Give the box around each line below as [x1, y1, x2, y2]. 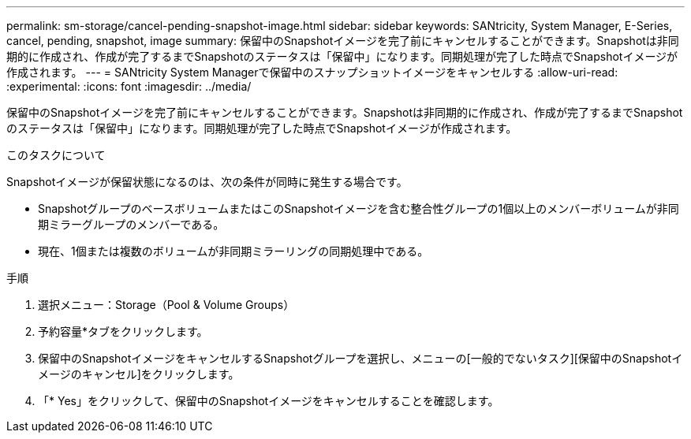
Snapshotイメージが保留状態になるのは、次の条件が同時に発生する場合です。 [6, 175, 408, 188]
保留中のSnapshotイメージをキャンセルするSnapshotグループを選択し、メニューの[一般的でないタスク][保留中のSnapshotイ [38, 352, 683, 365]
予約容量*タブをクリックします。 [38, 325, 208, 338]
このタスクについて [6, 148, 106, 162]
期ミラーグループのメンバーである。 [38, 218, 225, 231]
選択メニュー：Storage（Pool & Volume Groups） [38, 298, 295, 311]
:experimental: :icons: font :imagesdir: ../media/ [6, 80, 252, 93]
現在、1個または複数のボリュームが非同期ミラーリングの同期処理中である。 [38, 244, 429, 258]
